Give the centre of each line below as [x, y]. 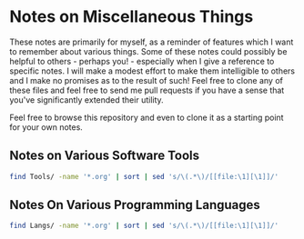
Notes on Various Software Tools [105, 156]
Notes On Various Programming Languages [135, 205]
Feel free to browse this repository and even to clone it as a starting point [147, 117]
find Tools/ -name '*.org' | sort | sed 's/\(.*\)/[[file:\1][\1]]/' [144, 176]
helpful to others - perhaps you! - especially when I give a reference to [142, 61]
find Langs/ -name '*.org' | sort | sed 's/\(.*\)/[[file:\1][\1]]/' [144, 226]
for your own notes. [46, 127]
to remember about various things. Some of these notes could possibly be [148, 51]
